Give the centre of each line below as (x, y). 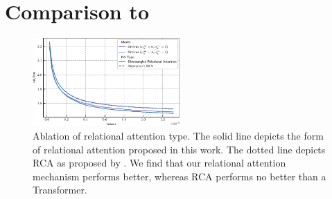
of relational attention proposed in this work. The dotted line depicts (179, 149)
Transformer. (60, 190)
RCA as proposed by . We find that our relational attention (159, 163)
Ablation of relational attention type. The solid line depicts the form (178, 135)
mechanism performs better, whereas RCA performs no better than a (180, 176)
